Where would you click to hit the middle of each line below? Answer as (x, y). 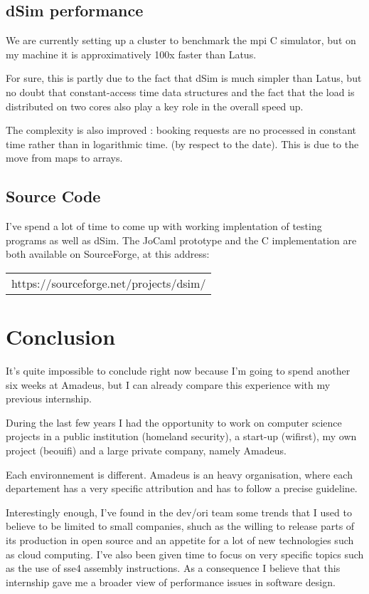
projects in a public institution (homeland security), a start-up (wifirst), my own (181, 436)
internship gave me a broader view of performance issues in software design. (171, 582)
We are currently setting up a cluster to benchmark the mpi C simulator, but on (181, 40)
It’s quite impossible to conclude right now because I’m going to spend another (178, 371)
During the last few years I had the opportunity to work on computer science (174, 422)
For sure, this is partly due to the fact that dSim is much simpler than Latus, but (184, 78)
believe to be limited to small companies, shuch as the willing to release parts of (180, 526)
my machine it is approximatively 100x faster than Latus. (131, 54)
